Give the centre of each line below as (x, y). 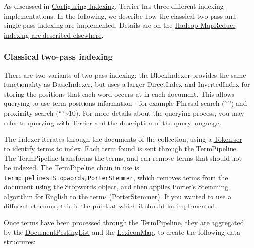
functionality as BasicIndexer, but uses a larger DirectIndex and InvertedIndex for (127, 84)
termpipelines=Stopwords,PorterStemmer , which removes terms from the (116, 177)
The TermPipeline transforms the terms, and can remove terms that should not (123, 158)
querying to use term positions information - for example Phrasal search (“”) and (126, 103)
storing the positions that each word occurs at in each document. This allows (119, 93)
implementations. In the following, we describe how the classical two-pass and (120, 15)
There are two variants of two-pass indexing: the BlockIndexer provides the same (125, 74)
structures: (20, 241)
